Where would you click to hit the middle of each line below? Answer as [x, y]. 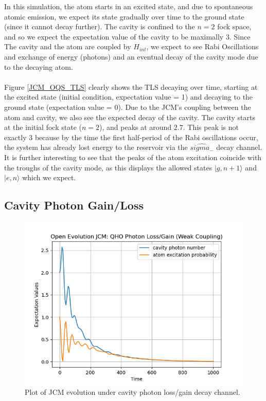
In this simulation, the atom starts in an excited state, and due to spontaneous [129, 6]
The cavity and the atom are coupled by [68, 46]
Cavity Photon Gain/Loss [74, 205]
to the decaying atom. [39, 66]
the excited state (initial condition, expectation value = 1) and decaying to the [129, 97]
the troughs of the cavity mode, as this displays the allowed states [108, 167]
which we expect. [49, 177]
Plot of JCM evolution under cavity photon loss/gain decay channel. [132, 392]
